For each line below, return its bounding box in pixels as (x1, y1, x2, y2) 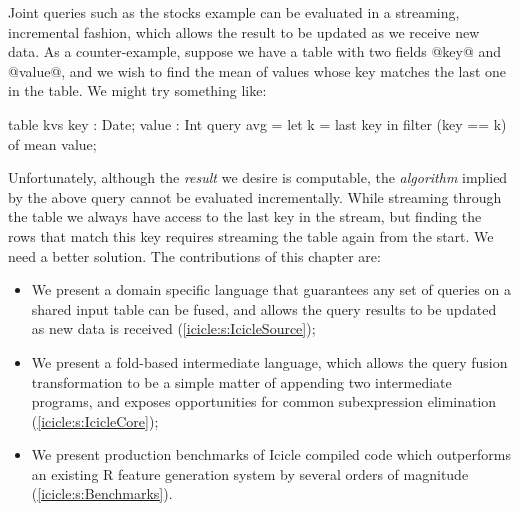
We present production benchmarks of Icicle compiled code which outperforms (31, 444, 511, 465)
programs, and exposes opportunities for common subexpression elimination (31, 391, 497, 412)
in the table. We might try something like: (8, 80, 267, 101)
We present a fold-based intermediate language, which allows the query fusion (31, 351, 508, 372)
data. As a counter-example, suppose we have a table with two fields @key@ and (8, 41, 502, 62)
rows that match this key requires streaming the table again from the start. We (8, 225, 494, 246)
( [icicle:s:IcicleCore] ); (31, 410, 159, 431)
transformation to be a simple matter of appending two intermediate (31, 371, 452, 392)
